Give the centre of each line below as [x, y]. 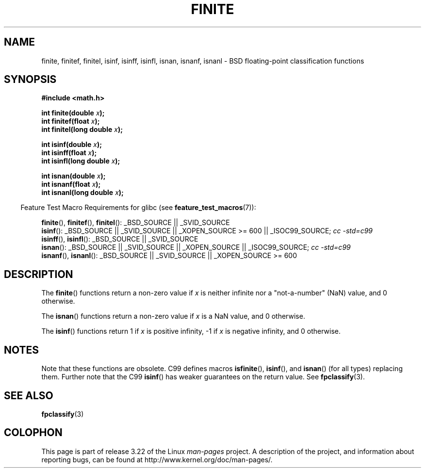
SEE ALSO [29, 395]
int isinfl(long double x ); [81, 161]
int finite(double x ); [73, 113]
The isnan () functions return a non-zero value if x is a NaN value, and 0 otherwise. [173, 316]
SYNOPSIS [30, 80]
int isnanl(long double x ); [82, 193]
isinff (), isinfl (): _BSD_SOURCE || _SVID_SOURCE [120, 239]
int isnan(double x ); [74, 176]
